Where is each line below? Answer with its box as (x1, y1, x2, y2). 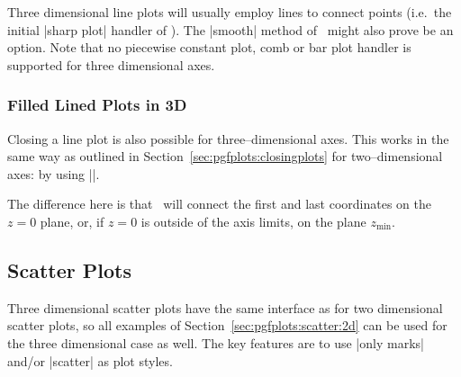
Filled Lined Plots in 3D (7, 94, 187, 116)
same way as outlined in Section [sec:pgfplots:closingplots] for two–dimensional (7, 147, 443, 166)
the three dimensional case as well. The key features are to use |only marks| (7, 333, 424, 352)
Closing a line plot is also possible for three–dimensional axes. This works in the (7, 129, 449, 148)
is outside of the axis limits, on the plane (140, 211, 366, 230)
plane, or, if (40, 211, 104, 230)
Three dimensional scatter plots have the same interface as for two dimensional (7, 298, 443, 317)
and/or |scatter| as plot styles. (7, 351, 173, 370)
